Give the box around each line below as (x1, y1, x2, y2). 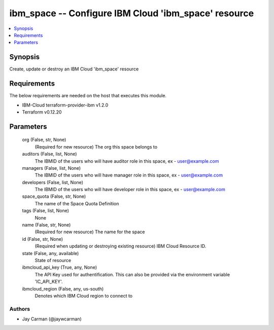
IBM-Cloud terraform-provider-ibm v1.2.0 (22, 102, 109, 108)
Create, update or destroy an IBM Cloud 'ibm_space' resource (9, 66, 139, 72)
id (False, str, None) (22, 236, 63, 242)
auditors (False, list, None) (22, 151, 77, 157)
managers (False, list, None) (22, 165, 81, 171)
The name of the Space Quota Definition (35, 200, 119, 206)
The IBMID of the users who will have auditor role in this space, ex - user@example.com (35, 158, 219, 164)
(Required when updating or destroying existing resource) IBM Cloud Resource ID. (35, 243, 207, 249)
